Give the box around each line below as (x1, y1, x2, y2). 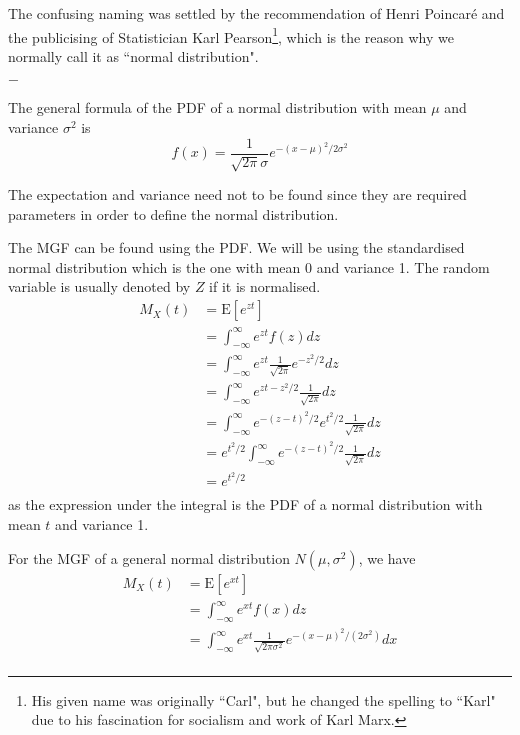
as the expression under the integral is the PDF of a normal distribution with (8, 494, 483, 515)
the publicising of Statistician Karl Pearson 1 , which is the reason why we (8, 23, 454, 47)
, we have (358, 547, 416, 568)
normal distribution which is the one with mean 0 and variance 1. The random (8, 256, 490, 277)
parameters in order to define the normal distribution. (8, 203, 339, 224)
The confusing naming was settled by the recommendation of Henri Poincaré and (8, 3, 505, 23)
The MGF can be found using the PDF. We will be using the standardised (8, 237, 465, 258)
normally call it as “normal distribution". (8, 45, 259, 66)
